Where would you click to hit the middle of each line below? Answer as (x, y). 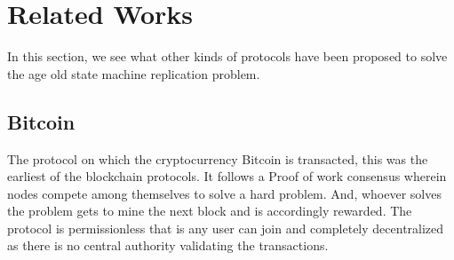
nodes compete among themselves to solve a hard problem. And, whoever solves (224, 193)
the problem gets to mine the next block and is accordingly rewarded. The (210, 211)
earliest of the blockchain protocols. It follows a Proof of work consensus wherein (227, 176)
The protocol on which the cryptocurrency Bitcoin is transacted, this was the (218, 158)
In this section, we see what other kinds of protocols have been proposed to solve (227, 56)
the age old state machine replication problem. (134, 73)
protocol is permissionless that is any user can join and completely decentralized (226, 228)
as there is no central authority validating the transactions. (168, 245)
